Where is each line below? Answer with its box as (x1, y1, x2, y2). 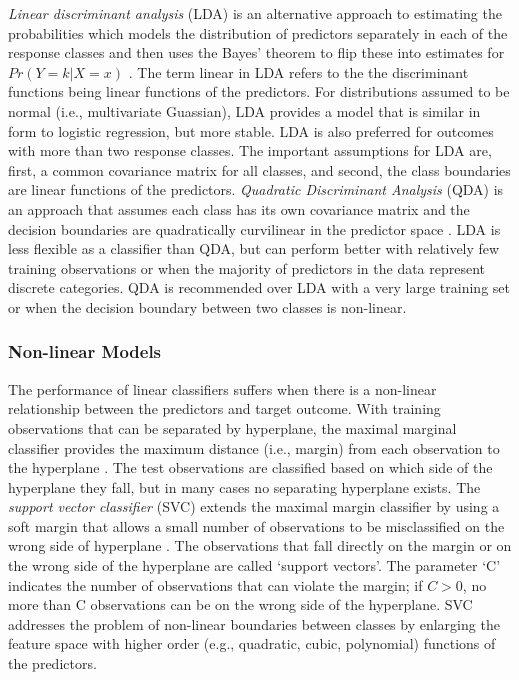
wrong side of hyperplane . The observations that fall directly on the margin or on (8, 535, 512, 556)
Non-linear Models (8, 339, 162, 364)
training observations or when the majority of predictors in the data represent (8, 257, 486, 278)
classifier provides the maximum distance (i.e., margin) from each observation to (8, 437, 500, 458)
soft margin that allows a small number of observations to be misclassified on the (8, 515, 505, 536)
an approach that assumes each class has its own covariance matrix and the (8, 198, 470, 219)
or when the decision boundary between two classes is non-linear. (8, 296, 407, 317)
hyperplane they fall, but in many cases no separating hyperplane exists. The (8, 476, 481, 497)
